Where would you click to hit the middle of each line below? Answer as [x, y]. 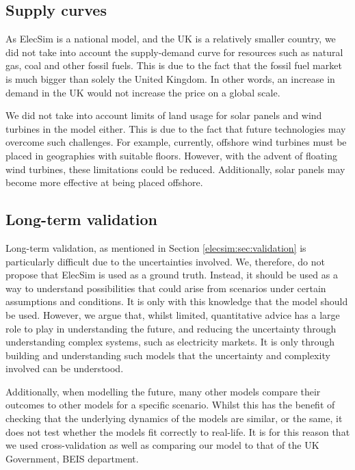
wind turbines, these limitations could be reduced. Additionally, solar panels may [175, 169]
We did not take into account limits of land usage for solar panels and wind [164, 115]
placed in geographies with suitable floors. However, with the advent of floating [171, 155]
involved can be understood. [65, 368]
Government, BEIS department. [72, 458]
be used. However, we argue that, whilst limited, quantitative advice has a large [173, 314]
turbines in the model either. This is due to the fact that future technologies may [176, 128]
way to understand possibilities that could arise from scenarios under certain [166, 288]
